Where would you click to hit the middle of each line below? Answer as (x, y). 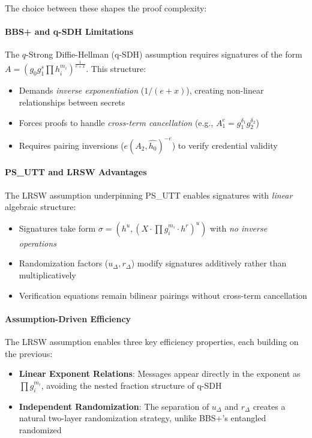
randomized (40, 429)
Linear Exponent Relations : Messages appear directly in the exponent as (160, 373)
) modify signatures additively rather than (209, 263)
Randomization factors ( (64, 263)
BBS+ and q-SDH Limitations (69, 31)
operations (37, 243)
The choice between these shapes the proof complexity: (106, 8)
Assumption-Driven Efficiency (68, 318)
